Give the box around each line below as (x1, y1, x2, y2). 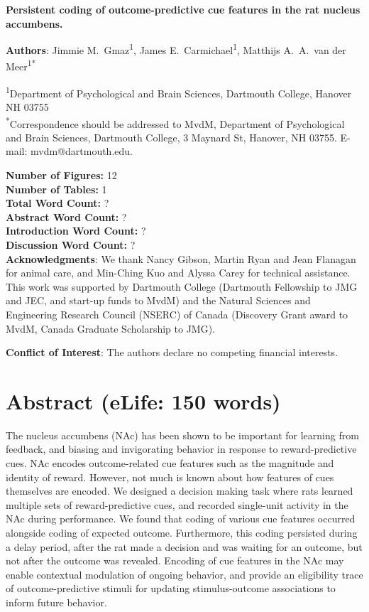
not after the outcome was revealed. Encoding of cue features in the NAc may (6, 553, 344, 568)
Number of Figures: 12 (6, 167, 117, 182)
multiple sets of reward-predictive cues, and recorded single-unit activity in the (6, 497, 348, 512)
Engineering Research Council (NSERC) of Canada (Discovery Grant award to (6, 306, 348, 321)
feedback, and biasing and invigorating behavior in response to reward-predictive (6, 441, 357, 456)
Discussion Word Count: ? (6, 237, 136, 252)
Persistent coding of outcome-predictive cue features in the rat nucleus (6, 2, 360, 16)
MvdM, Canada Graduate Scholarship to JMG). (6, 321, 215, 335)
